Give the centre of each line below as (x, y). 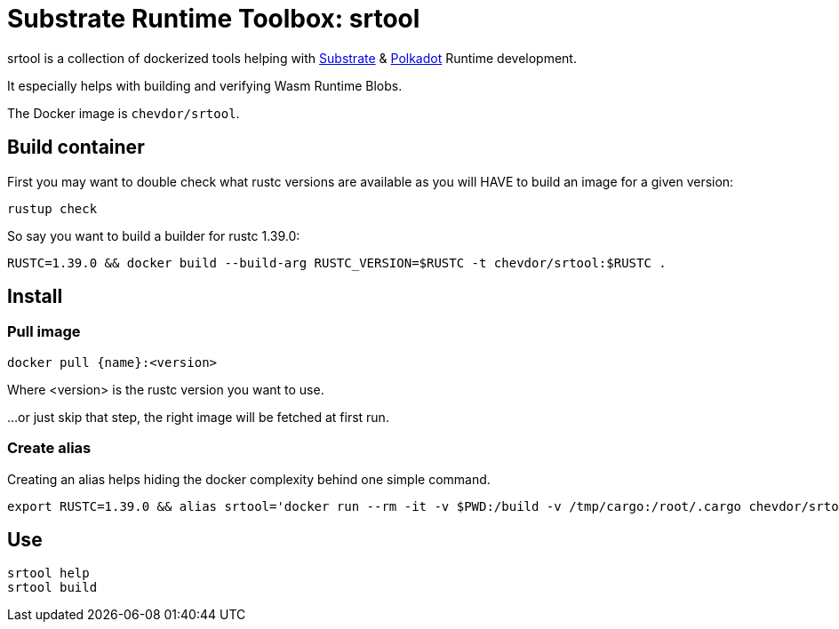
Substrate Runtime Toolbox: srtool (214, 19)
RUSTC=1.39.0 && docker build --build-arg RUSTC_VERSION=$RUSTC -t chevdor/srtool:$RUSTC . (337, 263)
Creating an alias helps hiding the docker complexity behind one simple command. (249, 479)
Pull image (44, 332)
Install (35, 297)
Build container (76, 147)
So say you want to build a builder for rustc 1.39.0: (154, 235)
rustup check (52, 208)
